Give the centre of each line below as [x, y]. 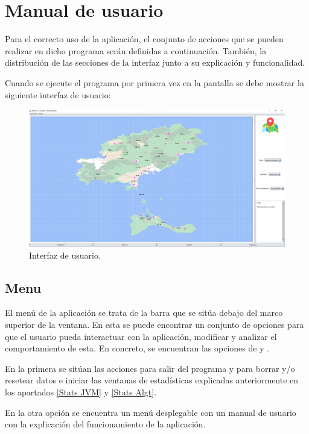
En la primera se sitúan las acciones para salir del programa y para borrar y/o [150, 368]
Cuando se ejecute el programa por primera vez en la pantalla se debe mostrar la [154, 82]
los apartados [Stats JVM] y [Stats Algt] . [81, 392]
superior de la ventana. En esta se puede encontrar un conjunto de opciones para [154, 325]
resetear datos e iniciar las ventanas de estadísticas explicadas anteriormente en [152, 380]
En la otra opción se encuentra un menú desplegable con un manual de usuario [151, 412]
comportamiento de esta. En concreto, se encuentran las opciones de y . [137, 348]
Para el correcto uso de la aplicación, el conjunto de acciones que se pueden [144, 39]
